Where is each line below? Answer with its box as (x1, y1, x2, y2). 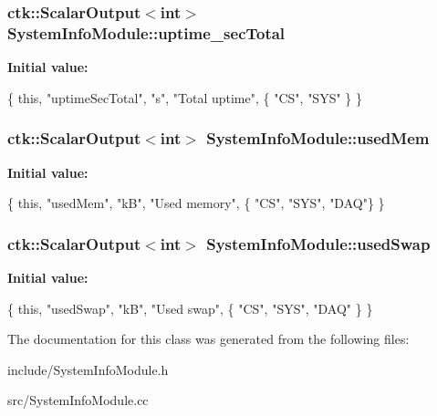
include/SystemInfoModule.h (7, 359, 169, 379)
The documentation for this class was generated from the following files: (7, 329, 410, 348)
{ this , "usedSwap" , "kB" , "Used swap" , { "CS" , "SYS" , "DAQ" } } (7, 298, 373, 317)
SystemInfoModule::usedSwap (206, 232, 431, 255)
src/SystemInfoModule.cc (7, 390, 149, 410)
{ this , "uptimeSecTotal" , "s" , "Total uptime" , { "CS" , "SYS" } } (7, 88, 362, 107)
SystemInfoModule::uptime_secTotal (7, 21, 286, 44)
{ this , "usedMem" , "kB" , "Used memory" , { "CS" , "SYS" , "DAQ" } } (7, 193, 385, 213)
